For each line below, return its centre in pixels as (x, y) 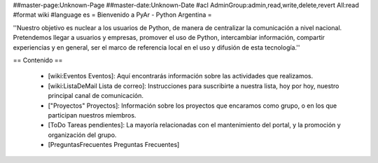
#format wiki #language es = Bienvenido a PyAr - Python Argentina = (113, 15)
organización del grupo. (82, 135)
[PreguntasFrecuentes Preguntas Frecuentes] (114, 145)
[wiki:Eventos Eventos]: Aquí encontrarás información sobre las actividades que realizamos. (181, 76)
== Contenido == (38, 60)
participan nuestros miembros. (92, 115)
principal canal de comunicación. (96, 96)
